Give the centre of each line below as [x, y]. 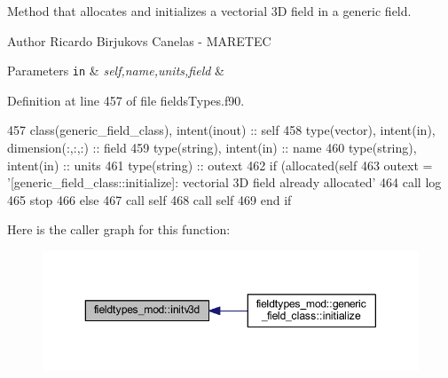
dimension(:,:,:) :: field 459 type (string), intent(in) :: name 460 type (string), [212, 148]
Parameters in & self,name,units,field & [116, 71]
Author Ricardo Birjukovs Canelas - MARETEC [139, 40]
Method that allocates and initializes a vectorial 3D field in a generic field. [209, 11]
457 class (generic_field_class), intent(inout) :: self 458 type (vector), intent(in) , [221, 130]
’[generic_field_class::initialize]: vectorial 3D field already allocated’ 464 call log [224, 182]
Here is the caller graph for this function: [119, 229]
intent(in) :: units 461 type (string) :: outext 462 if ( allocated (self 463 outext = [220, 165]
